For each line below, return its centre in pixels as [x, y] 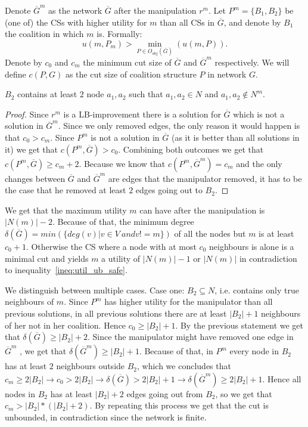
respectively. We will [252, 62]
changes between [35, 178]
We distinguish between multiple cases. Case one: [95, 290]
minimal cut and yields [47, 258]
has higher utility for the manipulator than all [189, 301]
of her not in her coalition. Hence [66, 325]
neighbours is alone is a [251, 246]
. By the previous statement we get [239, 325]
